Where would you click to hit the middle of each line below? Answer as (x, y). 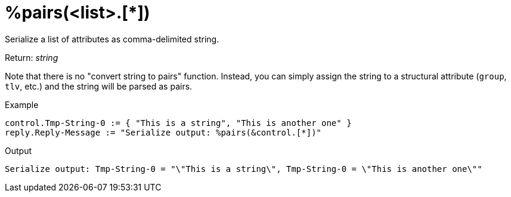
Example (22, 104)
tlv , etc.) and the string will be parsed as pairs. (99, 86)
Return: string (32, 57)
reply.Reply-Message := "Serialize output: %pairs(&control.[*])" (163, 132)
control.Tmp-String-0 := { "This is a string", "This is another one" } (178, 123)
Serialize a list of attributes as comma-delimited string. (112, 39)
